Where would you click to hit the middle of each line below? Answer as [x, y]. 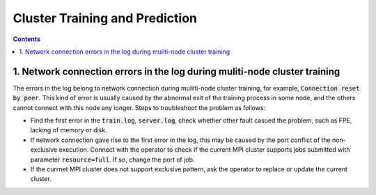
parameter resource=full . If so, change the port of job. [112, 159]
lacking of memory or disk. [69, 130]
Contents [27, 39]
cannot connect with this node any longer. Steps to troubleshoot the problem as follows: [139, 107]
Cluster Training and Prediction [105, 18]
